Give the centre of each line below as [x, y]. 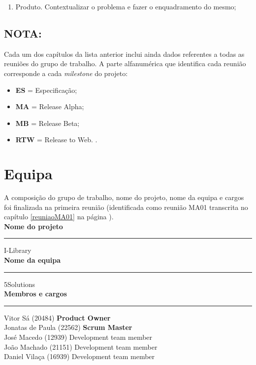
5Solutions [20, 284]
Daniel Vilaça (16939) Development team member [80, 356]
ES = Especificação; [46, 90]
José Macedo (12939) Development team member [78, 337]
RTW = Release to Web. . [56, 140]
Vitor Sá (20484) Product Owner [57, 317]
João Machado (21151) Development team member [81, 346]
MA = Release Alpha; [50, 106]
